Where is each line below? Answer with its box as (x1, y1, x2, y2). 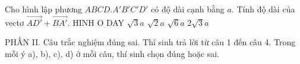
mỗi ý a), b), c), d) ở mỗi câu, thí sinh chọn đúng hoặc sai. (5, 48, 220, 59)
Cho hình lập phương (5, 3, 82, 15)
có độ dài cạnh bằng (151, 3, 225, 15)
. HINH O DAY (67, 16, 125, 28)
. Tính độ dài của (231, 3, 295, 15)
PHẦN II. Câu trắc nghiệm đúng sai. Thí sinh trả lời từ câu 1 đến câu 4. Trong (5, 36, 296, 48)
